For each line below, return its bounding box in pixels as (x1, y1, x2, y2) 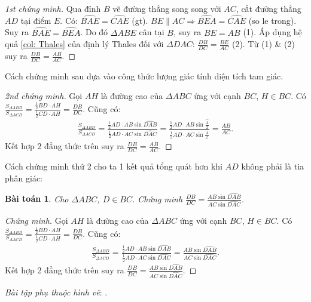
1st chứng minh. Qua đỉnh (5, 2, 101, 14)
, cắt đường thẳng (236, 2, 301, 14)
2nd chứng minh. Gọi (5, 90, 83, 102)
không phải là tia (241, 160, 304, 172)
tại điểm (20, 14, 51, 26)
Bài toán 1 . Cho (5, 192, 69, 205)
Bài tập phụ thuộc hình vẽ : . (5, 285, 108, 298)
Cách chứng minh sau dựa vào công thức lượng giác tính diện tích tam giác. (5, 69, 283, 82)
